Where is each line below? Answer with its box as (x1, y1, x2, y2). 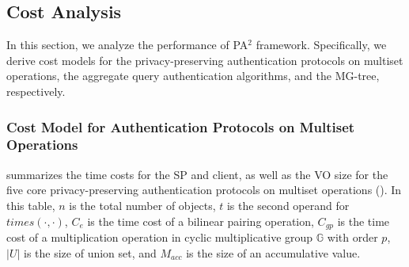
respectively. (6, 82, 66, 99)
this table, (6, 196, 55, 213)
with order (327, 228, 378, 245)
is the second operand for (226, 196, 350, 213)
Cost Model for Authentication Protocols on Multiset (6, 116, 355, 136)
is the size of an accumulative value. (186, 244, 361, 261)
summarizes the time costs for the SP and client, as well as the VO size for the (6, 166, 388, 182)
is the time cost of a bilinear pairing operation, (87, 212, 314, 229)
